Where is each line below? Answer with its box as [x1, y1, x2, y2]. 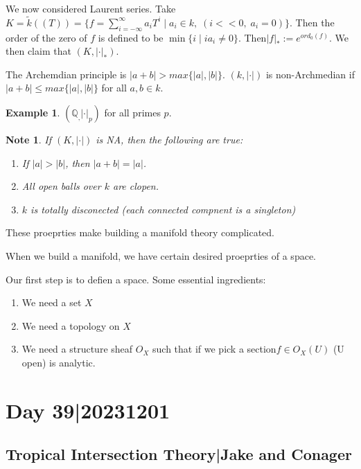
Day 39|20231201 [6, 396, 170, 424]
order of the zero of [6, 30, 87, 44]
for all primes [104, 105, 161, 119]
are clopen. [112, 179, 159, 193]
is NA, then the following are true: [96, 132, 243, 146]
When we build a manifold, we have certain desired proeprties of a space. [6, 248, 316, 263]
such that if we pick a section [152, 342, 276, 356]
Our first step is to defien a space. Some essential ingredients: [6, 272, 266, 286]
